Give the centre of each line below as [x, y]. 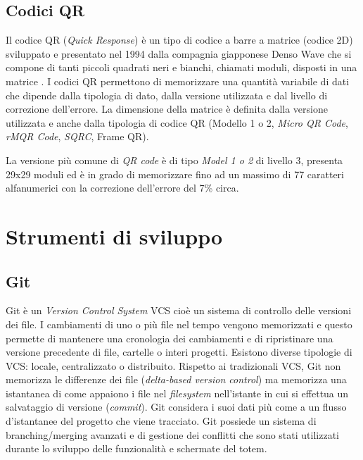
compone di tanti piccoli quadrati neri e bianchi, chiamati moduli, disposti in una [181, 67]
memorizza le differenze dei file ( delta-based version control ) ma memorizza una [176, 379]
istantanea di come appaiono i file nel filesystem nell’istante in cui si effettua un [177, 393]
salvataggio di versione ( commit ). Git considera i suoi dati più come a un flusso [176, 407]
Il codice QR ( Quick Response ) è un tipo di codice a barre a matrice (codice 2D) [179, 40]
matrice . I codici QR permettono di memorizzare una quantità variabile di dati [178, 81]
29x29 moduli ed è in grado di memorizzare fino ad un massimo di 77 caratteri [175, 174]
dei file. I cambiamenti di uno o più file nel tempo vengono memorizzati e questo [179, 324]
